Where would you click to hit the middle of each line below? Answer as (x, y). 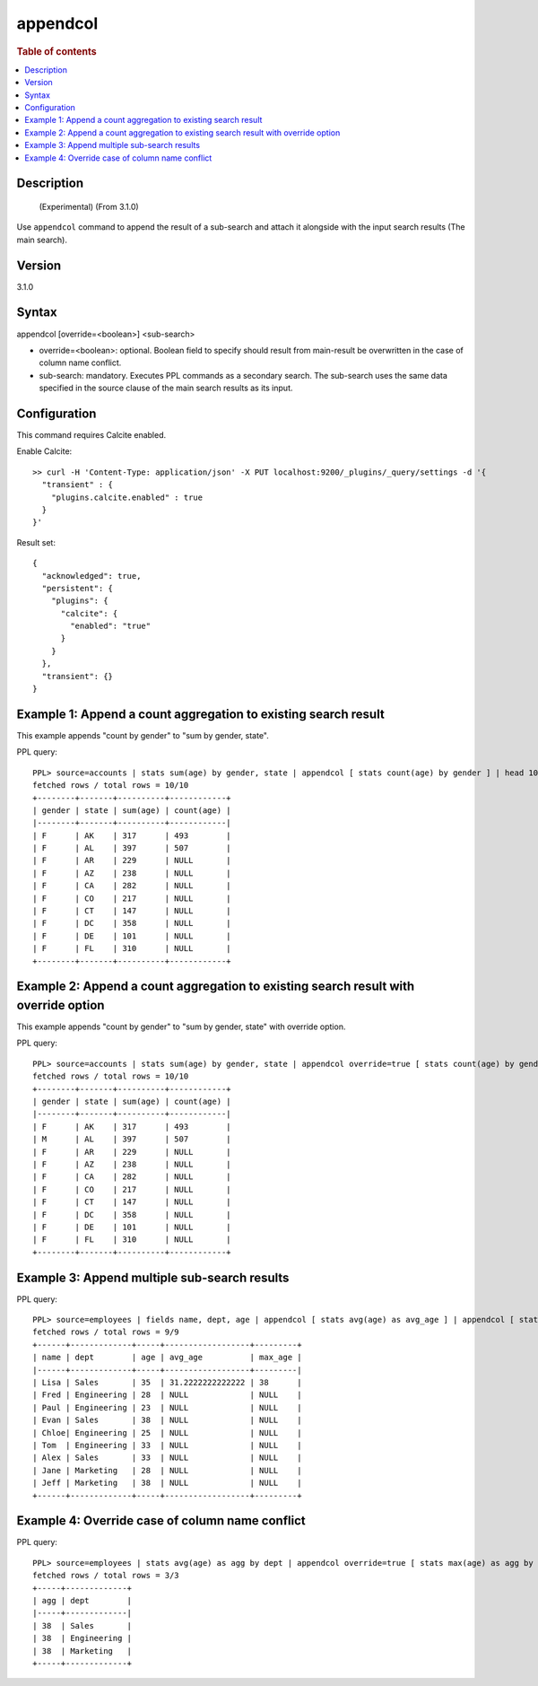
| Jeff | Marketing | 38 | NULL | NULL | (167, 1483)
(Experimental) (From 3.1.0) (89, 206)
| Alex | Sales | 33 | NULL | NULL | (167, 1458)
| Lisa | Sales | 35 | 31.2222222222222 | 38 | (167, 1382)
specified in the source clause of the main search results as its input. (166, 388)
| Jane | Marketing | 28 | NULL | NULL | (167, 1470)
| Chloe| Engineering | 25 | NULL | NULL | (167, 1433)
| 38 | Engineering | (82, 1638)
